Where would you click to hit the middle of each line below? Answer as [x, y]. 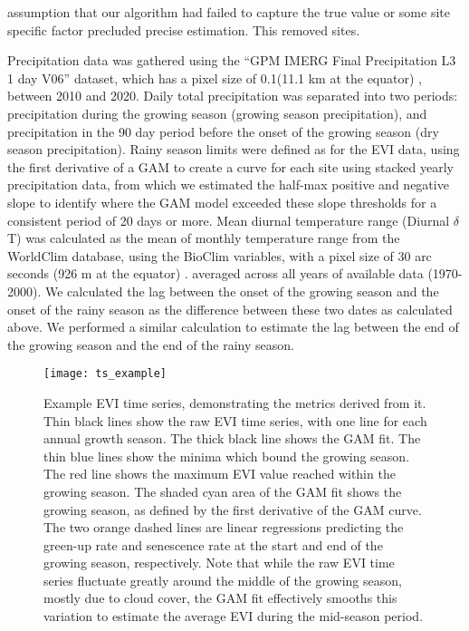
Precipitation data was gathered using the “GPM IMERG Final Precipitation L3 [232, 60]
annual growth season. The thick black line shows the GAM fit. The [232, 438]
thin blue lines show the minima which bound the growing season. [227, 456]
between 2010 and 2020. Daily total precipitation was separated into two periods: [233, 96]
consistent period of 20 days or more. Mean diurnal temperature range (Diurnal [229, 220]
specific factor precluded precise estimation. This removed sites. [184, 29]
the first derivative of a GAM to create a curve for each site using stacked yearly [230, 166]
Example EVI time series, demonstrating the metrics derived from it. [235, 402]
